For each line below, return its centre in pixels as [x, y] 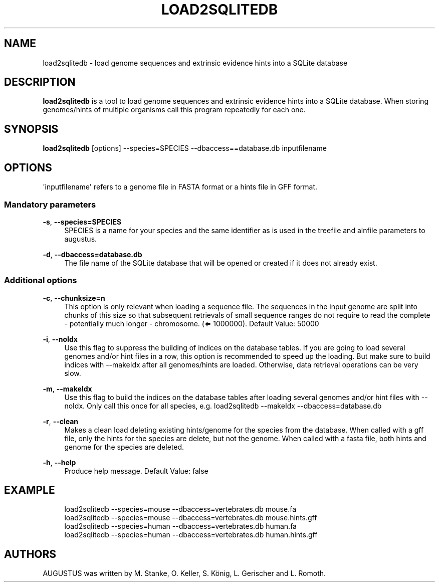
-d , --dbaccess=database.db [92, 254]
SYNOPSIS [31, 129]
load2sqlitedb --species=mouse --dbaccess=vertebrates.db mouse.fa [180, 509]
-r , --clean [61, 421]
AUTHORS [30, 554]
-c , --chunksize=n [74, 298]
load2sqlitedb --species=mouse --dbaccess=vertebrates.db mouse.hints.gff [191, 518]
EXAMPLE [30, 490]
